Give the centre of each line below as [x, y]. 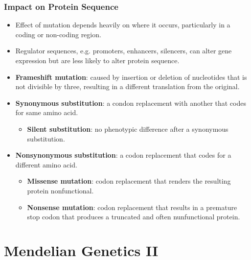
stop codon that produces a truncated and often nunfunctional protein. [134, 217]
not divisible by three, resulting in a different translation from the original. [127, 86]
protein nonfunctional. [60, 190]
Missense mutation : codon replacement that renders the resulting [129, 181]
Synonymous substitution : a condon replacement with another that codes [131, 103]
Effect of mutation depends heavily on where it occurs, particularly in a [123, 25]
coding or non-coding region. [58, 34]
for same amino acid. [47, 112]
